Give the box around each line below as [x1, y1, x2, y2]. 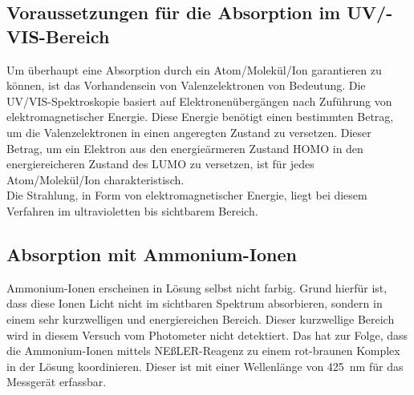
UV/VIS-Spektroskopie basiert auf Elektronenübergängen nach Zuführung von [6, 92, 392, 109]
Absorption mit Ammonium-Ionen [6, 241, 297, 266]
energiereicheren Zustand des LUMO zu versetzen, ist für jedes [6, 155, 315, 172]
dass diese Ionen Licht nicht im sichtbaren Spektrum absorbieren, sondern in [6, 295, 383, 312]
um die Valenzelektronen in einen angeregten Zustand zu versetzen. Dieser [6, 123, 371, 140]
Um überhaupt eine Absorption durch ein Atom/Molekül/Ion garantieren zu [6, 61, 382, 78]
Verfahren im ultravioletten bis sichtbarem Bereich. [6, 202, 258, 219]
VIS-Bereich [6, 23, 110, 48]
